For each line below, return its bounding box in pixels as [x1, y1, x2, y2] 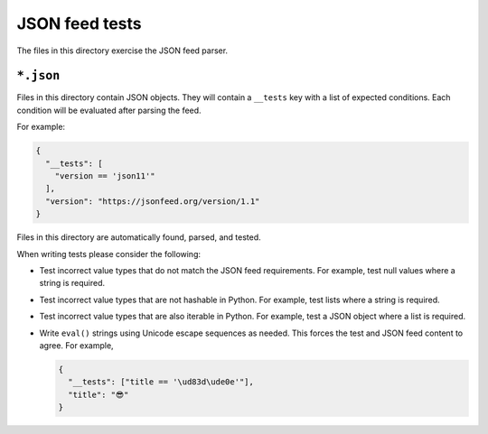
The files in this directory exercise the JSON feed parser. [16, 45, 229, 56]
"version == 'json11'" [54, 171, 155, 180]
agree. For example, [39, 339, 114, 351]
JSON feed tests [16, 14, 142, 33]
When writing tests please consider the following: [16, 248, 202, 259]
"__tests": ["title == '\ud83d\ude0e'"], [68, 377, 255, 387]
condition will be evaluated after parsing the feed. [16, 105, 202, 115]
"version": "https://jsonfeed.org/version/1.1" [45, 196, 260, 207]
